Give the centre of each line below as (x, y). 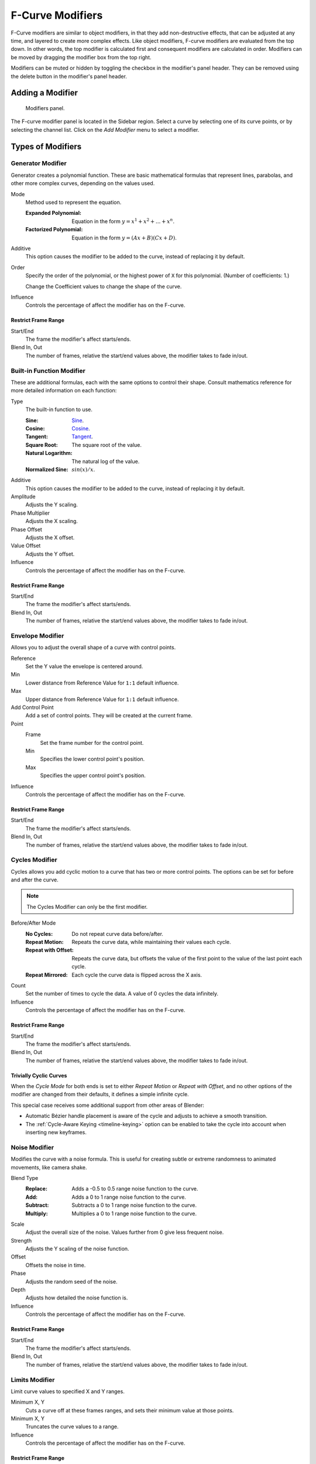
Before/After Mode (33, 923)
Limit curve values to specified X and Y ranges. (68, 1391)
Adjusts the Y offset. (50, 554)
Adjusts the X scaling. (52, 521)
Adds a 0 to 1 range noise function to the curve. (129, 1197)
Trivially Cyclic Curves (39, 1075)
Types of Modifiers (46, 146)
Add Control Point (32, 707)
